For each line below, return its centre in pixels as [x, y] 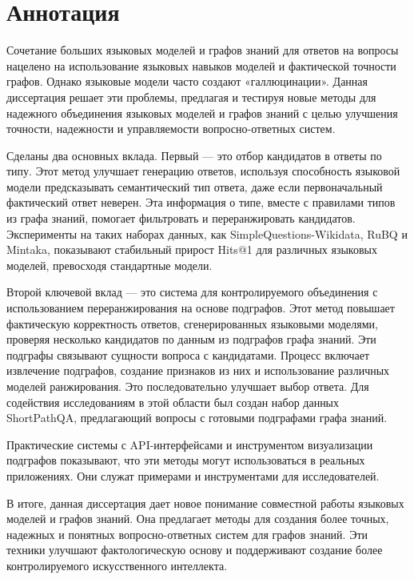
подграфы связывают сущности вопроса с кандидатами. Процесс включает [188, 354]
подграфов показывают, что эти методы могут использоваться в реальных [186, 460]
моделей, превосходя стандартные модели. [109, 265]
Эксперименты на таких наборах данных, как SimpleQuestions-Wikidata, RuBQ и [207, 233]
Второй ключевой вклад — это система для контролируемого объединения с [192, 292]
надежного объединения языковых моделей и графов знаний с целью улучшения [202, 113]
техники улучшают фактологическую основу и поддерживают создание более [195, 550]
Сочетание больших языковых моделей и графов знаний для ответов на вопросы [203, 50]
